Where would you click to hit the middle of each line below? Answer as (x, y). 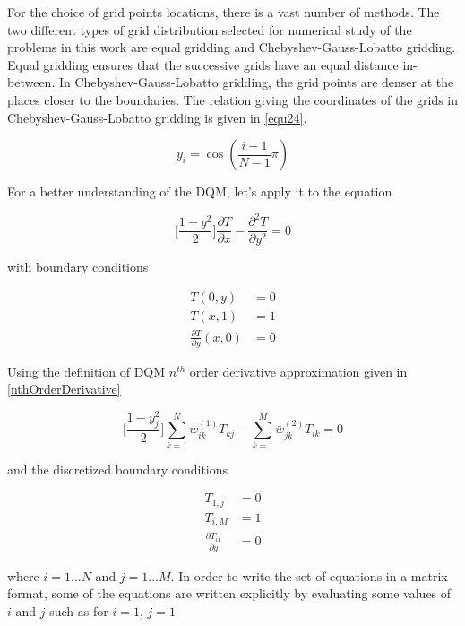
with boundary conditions (78, 267)
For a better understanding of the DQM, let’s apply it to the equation (200, 191)
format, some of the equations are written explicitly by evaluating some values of (229, 593)
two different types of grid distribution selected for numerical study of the (210, 29)
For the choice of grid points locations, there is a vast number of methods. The (224, 12)
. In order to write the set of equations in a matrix (309, 575)
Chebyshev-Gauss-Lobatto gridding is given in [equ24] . (157, 117)
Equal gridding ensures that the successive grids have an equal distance (203, 64)
